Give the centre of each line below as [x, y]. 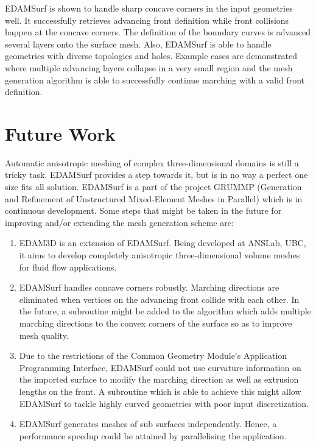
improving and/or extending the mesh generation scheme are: [119, 222]
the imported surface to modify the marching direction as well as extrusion [159, 379]
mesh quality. [44, 335]
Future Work [60, 133]
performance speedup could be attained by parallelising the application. [153, 435]
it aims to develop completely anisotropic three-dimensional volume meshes [160, 255]
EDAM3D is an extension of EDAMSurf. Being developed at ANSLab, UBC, [163, 243]
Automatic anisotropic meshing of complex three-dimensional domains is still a [152, 162]
